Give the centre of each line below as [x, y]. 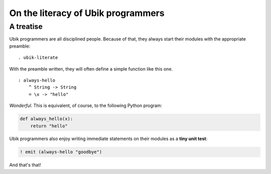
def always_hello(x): [46, 119]
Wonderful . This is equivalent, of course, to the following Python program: [86, 105]
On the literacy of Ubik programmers [87, 13]
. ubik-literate [38, 58]
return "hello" [49, 126]
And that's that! [25, 165]
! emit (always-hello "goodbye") [61, 152]
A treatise [26, 26]
